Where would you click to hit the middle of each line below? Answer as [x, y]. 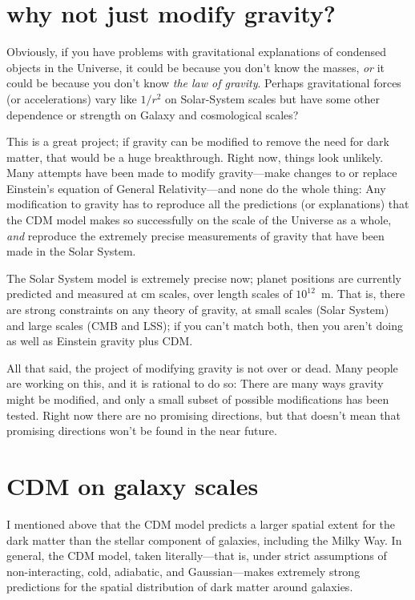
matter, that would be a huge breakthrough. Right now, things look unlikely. [195, 157]
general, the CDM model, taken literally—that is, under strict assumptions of [197, 556]
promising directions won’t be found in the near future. [142, 431]
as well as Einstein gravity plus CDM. [100, 341]
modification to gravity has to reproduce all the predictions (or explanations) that [208, 204]
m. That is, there [363, 294]
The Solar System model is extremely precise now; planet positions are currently [204, 278]
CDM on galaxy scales [133, 485]
